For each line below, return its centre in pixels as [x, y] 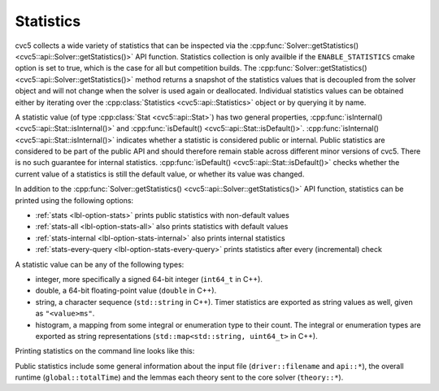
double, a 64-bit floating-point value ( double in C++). [126, 291]
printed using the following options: [74, 200]
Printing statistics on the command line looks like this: [105, 351]
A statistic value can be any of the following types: [100, 264]
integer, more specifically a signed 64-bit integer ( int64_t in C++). [149, 279]
